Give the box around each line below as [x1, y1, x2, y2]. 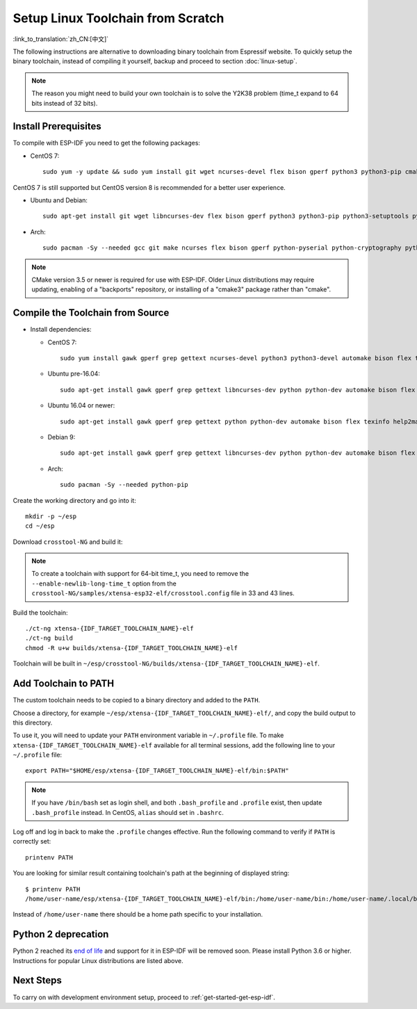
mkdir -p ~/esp [25, 512, 77, 520]
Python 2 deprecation [13, 928, 109, 940]
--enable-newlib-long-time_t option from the [31, 579, 177, 588]
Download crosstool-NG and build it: [13, 538, 123, 546]
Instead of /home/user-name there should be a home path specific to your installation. [13, 910, 263, 919]
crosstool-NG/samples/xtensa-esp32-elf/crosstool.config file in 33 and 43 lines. [31, 589, 295, 597]
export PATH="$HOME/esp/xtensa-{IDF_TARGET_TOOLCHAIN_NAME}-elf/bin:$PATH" [25, 767, 289, 775]
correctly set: [13, 837, 51, 846]
